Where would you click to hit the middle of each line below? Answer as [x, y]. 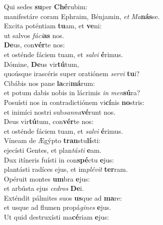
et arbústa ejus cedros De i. [44, 188]
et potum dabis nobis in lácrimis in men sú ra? [72, 92]
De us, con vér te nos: [35, 45]
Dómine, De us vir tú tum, [42, 64]
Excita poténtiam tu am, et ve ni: [53, 26]
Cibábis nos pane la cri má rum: [50, 83]
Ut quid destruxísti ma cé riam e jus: [56, 217]
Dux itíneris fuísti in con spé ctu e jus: [59, 159]
